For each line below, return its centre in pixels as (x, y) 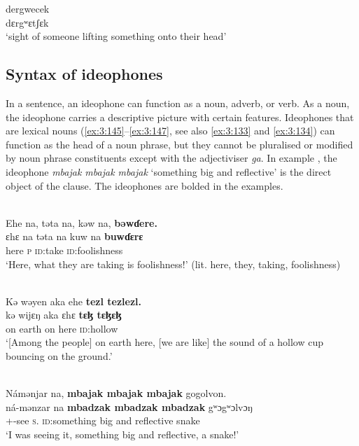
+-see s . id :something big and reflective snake (103, 420)
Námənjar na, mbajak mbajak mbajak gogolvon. (116, 393)
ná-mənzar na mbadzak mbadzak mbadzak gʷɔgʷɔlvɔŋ (129, 406)
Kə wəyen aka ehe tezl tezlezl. (74, 301)
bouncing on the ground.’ (59, 356)
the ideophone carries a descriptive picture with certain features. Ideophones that (180, 117)
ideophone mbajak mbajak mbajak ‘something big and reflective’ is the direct (169, 171)
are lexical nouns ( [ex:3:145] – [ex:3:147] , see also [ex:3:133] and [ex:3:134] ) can (170, 131)
